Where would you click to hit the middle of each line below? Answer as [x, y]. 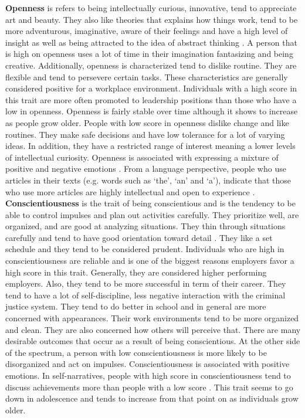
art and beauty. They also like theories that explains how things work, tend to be [152, 19]
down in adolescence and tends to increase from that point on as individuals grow [152, 398]
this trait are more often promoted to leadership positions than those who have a [151, 99]
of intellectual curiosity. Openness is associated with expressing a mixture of [142, 157]
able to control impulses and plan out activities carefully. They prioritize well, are [152, 214]
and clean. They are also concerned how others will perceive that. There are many [153, 329]
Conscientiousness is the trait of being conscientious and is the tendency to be [150, 203]
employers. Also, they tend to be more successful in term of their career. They [146, 283]
